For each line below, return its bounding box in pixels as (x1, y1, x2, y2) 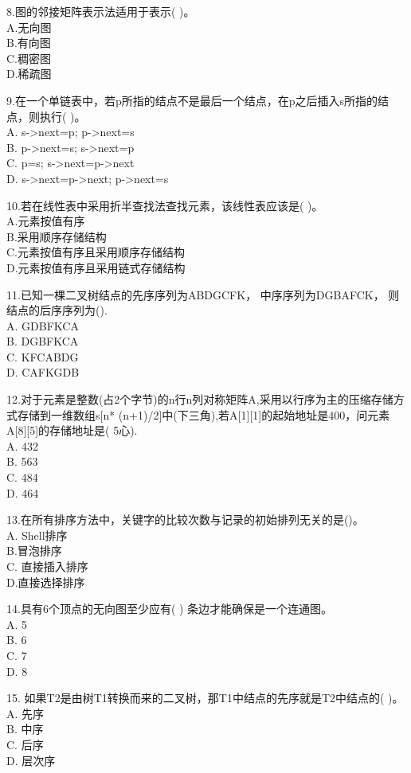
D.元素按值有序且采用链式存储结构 (6, 259, 186, 275)
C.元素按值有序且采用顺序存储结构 (6, 244, 185, 260)
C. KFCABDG (6, 348, 79, 365)
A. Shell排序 (6, 526, 68, 543)
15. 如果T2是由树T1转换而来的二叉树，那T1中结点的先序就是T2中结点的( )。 (6, 689, 404, 706)
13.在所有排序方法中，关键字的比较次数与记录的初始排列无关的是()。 (6, 511, 364, 528)
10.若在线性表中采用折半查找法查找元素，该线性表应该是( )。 (6, 197, 323, 213)
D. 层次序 (6, 752, 56, 768)
